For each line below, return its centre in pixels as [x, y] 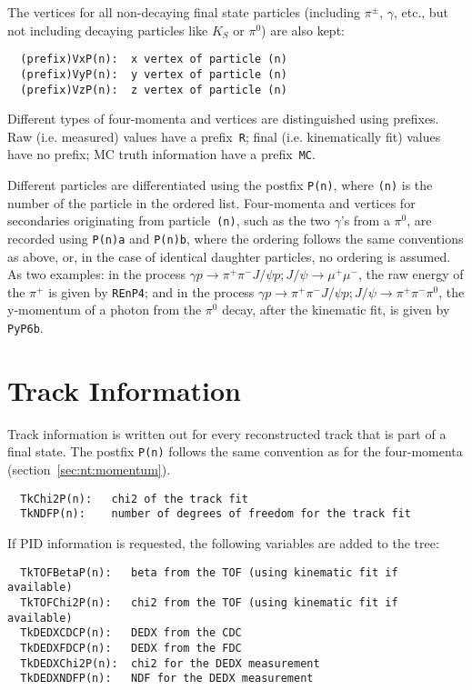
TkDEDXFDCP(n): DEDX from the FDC [131, 648]
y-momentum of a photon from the [105, 310]
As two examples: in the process [96, 274]
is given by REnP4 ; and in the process [151, 291]
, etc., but [421, 12]
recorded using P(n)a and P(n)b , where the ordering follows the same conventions [236, 238]
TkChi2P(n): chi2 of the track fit [134, 499]
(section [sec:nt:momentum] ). [89, 470]
